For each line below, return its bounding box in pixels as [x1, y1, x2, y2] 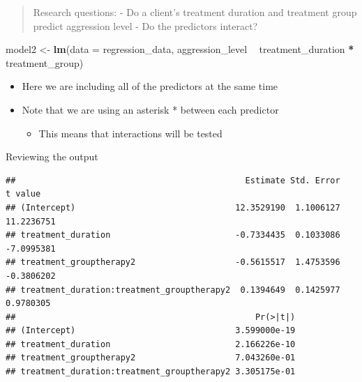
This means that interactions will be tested [38, 125, 223, 140]
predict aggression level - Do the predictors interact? [33, 18, 258, 33]
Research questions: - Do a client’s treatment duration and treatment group [33, 5, 357, 19]
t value [6, 189, 41, 199]
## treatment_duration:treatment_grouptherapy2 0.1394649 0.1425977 [6, 284, 340, 295]
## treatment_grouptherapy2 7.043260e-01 [6, 353, 296, 363]
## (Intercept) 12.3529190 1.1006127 [6, 202, 340, 213]
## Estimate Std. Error [6, 175, 340, 185]
